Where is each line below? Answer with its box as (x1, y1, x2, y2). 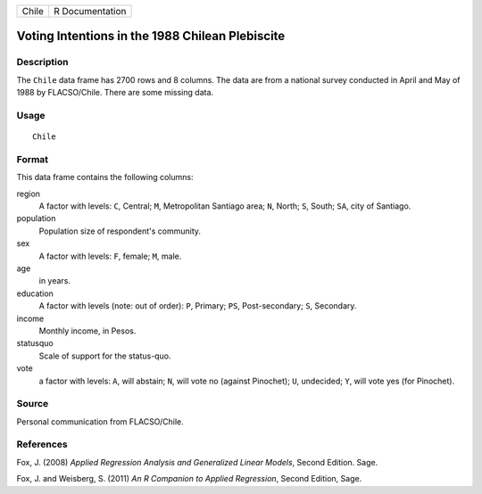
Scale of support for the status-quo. (38, 350, 171, 361)
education (16, 288, 54, 299)
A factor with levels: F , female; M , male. (38, 251, 182, 261)
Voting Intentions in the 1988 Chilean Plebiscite (16, 29, 286, 44)
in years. (38, 276, 71, 286)
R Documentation (54, 5, 127, 17)
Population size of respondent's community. (38, 226, 201, 236)
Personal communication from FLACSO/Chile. (16, 416, 185, 427)
